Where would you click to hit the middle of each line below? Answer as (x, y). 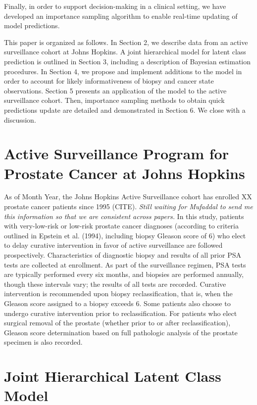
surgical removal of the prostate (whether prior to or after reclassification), (117, 323)
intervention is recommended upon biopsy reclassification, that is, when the (118, 293)
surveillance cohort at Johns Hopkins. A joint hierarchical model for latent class (125, 52)
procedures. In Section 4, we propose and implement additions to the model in (123, 71)
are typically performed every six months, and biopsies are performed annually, (124, 274)
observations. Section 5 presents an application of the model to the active (115, 90)
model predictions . (32, 25)
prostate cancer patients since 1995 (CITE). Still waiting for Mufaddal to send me (128, 206)
